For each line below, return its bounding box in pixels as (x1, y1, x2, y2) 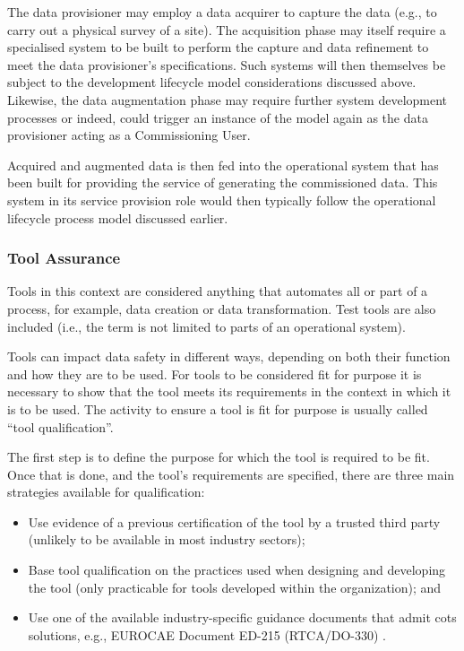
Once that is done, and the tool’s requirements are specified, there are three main (7, 464, 455, 483)
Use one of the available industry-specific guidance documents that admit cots (28, 608, 457, 627)
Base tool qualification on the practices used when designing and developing (28, 560, 446, 579)
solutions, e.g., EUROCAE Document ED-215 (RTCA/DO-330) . (28, 625, 386, 644)
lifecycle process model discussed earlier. (7, 208, 228, 227)
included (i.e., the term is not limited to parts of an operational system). (7, 317, 406, 335)
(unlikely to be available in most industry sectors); (28, 530, 305, 549)
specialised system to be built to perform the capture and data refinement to (7, 38, 429, 56)
